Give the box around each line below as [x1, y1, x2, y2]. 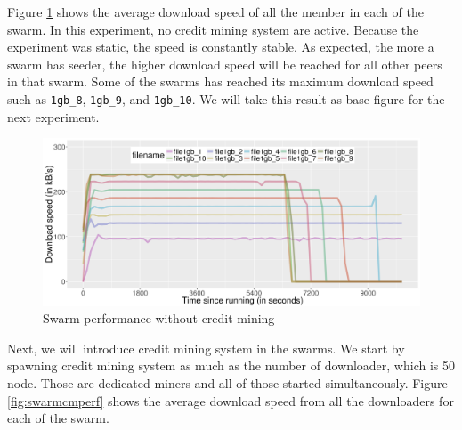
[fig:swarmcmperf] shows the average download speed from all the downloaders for [7, 391, 454, 410]
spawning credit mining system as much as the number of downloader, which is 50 [7, 356, 455, 375]
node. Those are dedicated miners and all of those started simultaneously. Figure [7, 373, 448, 392]
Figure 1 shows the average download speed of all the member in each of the [7, 3, 424, 20]
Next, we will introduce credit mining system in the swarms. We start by [7, 338, 405, 357]
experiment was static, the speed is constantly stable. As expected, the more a [7, 37, 434, 56]
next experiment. [7, 107, 100, 126]
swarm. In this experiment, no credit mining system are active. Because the [7, 20, 419, 38]
